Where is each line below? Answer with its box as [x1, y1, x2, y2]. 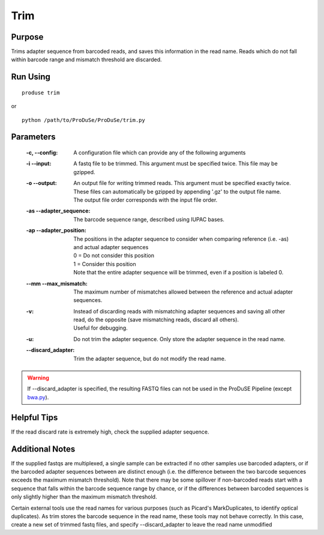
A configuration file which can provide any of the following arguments [73, 149, 246, 156]
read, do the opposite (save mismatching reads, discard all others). [73, 316, 239, 324]
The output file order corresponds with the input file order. [73, 196, 218, 204]
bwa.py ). [27, 393, 49, 400]
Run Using [11, 72, 51, 82]
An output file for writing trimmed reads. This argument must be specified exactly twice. [73, 180, 291, 187]
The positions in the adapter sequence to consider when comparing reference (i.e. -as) [73, 235, 289, 243]
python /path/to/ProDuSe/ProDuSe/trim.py [22, 116, 145, 123]
